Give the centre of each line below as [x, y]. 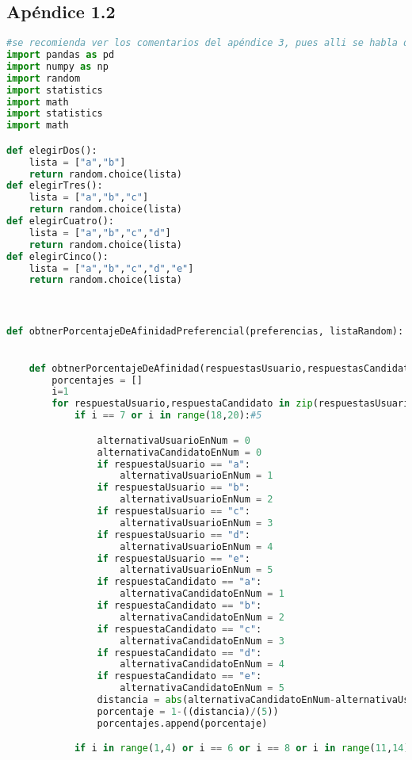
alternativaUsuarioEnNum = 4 [196, 546]
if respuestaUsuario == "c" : [174, 512]
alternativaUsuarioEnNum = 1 [196, 476]
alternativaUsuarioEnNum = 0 [174, 440]
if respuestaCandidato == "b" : [179, 606]
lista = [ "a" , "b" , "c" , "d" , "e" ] [111, 268]
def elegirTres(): [55, 186]
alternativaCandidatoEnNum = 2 [202, 617]
